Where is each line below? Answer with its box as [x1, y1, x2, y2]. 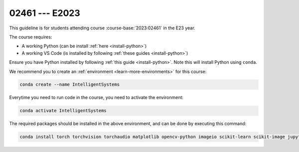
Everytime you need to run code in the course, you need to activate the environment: [9, 95, 184, 101]
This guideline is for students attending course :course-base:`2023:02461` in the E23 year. [9, 25, 195, 31]
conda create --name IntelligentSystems [19, 82, 120, 87]
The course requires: [9, 34, 52, 40]
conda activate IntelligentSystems [19, 108, 107, 114]
